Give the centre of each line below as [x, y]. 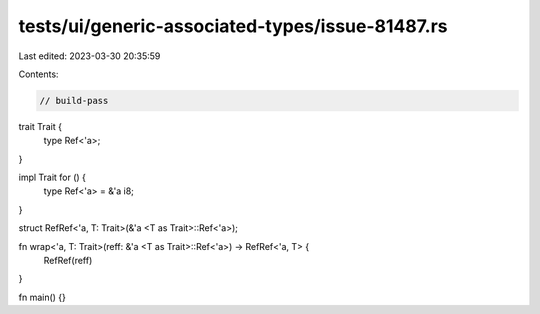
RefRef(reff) [68, 261]
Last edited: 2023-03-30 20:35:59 [89, 56]
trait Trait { [40, 126]
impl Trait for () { [52, 177]
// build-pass [74, 100]
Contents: [38, 74]
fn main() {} [42, 297]
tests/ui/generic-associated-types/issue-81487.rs [233, 26]
